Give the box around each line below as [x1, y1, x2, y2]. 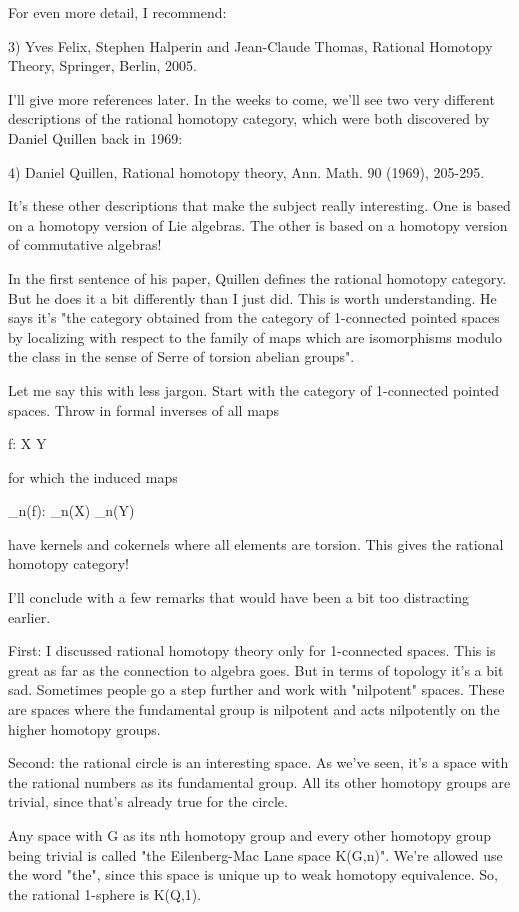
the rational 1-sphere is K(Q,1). [8, 883, 202, 904]
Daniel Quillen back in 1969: [8, 127, 183, 148]
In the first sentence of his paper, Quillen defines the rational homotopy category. [8, 267, 507, 288]
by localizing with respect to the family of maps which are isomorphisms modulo [8, 326, 502, 347]
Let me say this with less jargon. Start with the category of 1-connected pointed [8, 379, 499, 400]
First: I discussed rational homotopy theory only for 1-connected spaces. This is [8, 640, 496, 661]
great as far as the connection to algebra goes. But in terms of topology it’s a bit [8, 659, 504, 680]
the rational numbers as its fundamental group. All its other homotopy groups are [8, 771, 511, 792]
